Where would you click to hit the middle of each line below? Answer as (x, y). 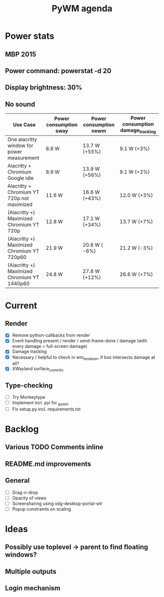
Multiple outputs (31, 571)
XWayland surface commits (38, 369)
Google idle (21, 178)
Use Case (24, 125)
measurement (23, 158)
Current (21, 305)
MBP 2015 (21, 54)
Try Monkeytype (29, 397)
